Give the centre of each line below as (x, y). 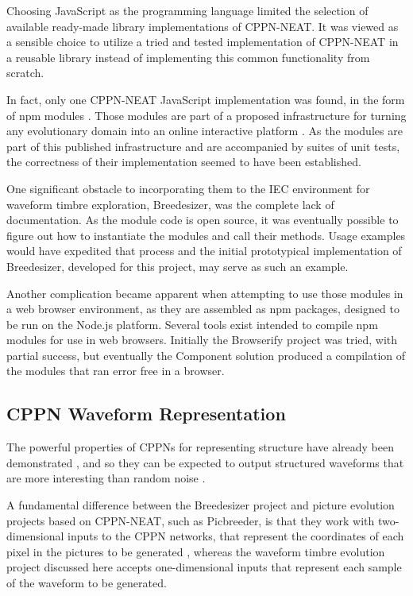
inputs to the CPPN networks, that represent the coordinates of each (236, 536)
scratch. (25, 73)
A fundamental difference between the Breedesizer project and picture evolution (201, 505)
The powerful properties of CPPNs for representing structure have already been (200, 447)
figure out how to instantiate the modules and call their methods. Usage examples (206, 235)
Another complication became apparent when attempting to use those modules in (205, 293)
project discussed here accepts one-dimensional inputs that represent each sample (204, 567)
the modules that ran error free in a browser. (116, 371)
